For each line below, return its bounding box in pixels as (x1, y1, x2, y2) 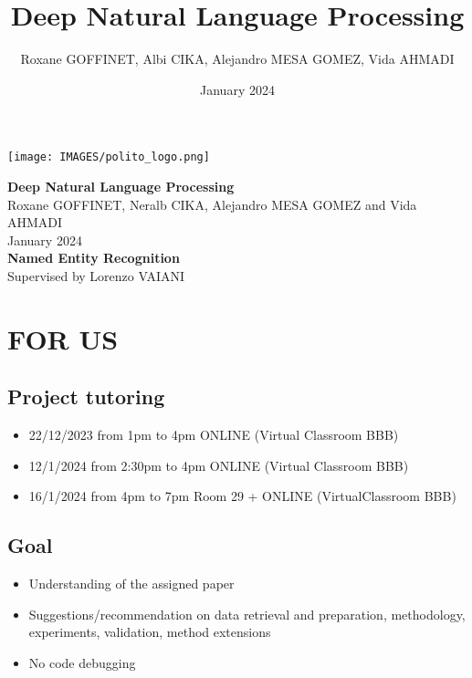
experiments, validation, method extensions (28, 622, 271, 641)
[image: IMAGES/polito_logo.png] (7, 151, 210, 164)
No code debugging (28, 652, 136, 672)
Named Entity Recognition (7, 248, 180, 267)
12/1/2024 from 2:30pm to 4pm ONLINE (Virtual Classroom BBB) (28, 455, 409, 475)
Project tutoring (7, 382, 165, 411)
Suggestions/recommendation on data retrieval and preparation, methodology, (28, 604, 466, 623)
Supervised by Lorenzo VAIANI (7, 266, 185, 285)
